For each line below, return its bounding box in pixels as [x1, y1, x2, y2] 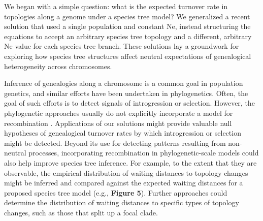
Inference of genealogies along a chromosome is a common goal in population [4, 78, 243, 88]
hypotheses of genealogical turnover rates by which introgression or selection [4, 128, 241, 138]
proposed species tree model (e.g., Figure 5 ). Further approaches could [4, 187, 227, 198]
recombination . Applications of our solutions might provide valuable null [4, 117, 232, 128]
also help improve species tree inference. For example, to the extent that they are [4, 157, 257, 168]
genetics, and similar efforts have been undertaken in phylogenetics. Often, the [4, 87, 248, 98]
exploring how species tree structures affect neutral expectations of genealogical [4, 50, 251, 61]
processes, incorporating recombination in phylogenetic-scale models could [28, 147, 259, 158]
